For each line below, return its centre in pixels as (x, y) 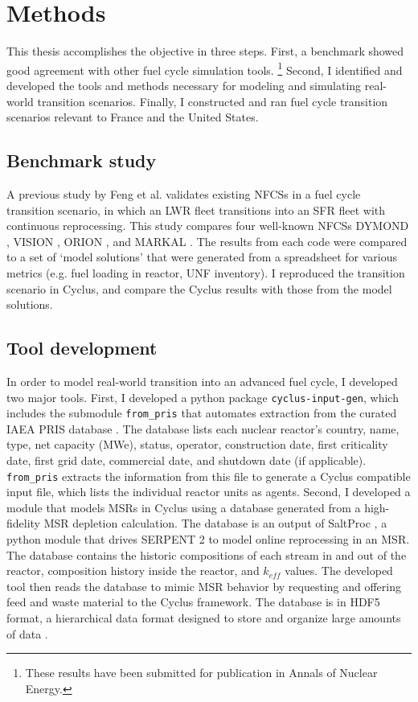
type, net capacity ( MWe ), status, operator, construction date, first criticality (197, 444)
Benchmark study (82, 160)
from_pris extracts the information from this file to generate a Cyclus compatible (209, 476)
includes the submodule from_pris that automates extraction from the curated (202, 413)
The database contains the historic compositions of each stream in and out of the (207, 554)
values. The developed (339, 571)
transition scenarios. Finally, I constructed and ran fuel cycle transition (213, 101)
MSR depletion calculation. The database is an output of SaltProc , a (215, 523)
